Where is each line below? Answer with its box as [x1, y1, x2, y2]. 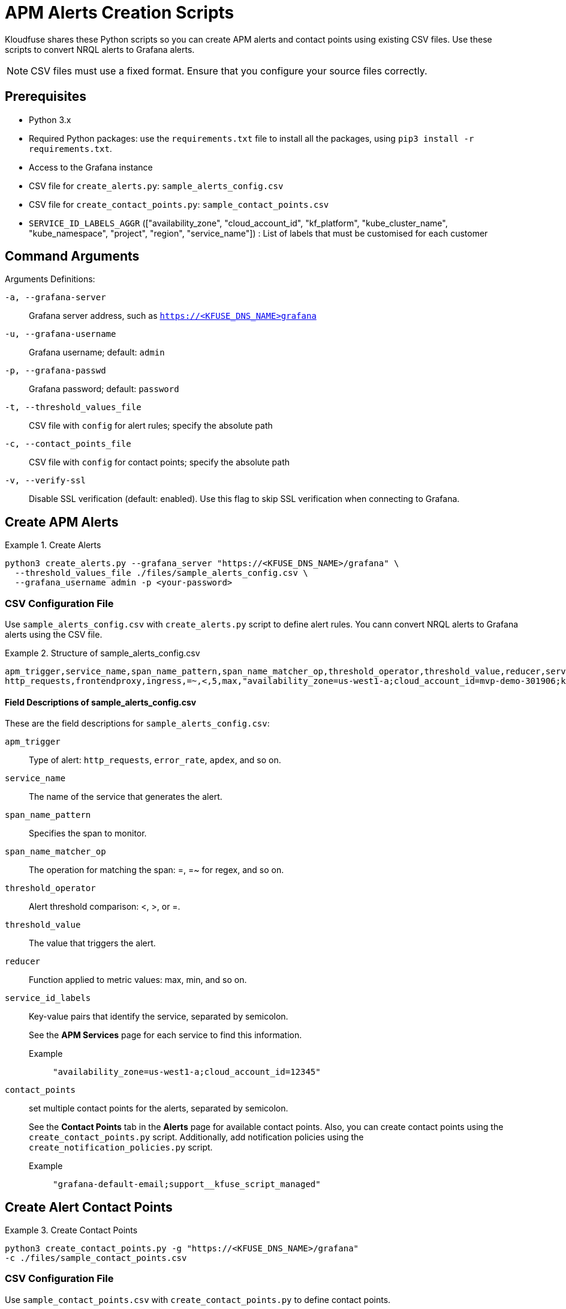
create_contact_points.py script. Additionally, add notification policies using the [29, 1132, 364, 1143]
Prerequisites [5, 89, 86, 104]
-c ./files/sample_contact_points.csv [5, 1253, 187, 1263]
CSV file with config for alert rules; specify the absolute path [29, 420, 273, 431]
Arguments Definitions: [5, 274, 95, 285]
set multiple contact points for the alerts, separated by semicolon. [29, 1103, 288, 1114]
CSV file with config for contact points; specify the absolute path [29, 457, 290, 468]
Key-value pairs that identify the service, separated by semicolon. [29, 1011, 288, 1022]
